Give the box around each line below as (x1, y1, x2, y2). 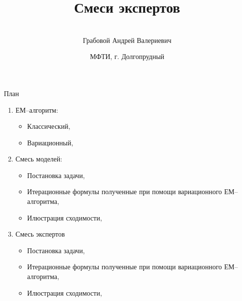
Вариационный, (27, 137, 73, 147)
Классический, (27, 121, 70, 131)
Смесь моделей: (15, 154, 63, 164)
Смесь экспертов (15, 229, 65, 239)
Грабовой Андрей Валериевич (83, 35, 172, 45)
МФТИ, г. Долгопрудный (89, 51, 165, 61)
